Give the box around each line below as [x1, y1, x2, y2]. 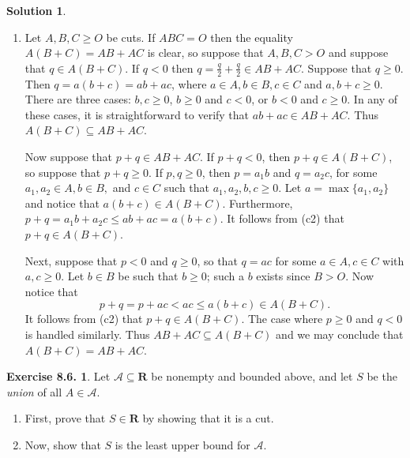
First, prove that [24, 410, 106, 426]
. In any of [347, 91, 398, 107]
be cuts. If [106, 28, 156, 45]
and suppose [328, 44, 389, 61]
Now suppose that [24, 148, 113, 164]
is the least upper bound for [115, 436, 250, 452]
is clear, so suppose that [147, 44, 264, 61]
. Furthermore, [222, 194, 293, 211]
